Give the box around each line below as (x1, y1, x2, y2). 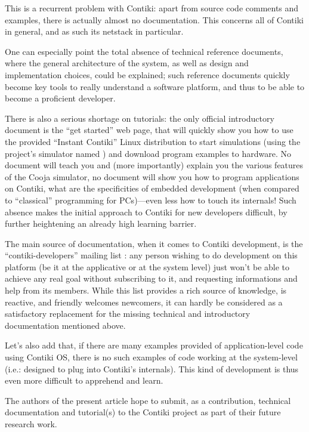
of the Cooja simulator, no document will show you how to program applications (5, 170, 299, 183)
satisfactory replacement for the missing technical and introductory (5, 307, 251, 320)
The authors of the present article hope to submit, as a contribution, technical (5, 394, 291, 406)
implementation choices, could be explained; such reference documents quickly (5, 68, 290, 81)
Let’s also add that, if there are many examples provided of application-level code (5, 339, 303, 351)
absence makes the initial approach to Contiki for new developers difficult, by (5, 205, 288, 218)
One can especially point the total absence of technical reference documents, (5, 45, 283, 57)
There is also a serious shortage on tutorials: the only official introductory (5, 112, 274, 124)
